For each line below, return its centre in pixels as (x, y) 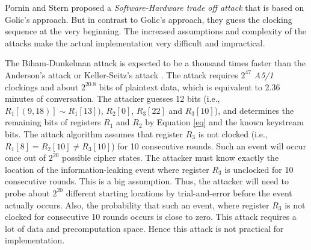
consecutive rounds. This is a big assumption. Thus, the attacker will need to (147, 181)
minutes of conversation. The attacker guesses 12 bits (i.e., (112, 98)
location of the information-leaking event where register (107, 169)
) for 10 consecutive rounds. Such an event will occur (209, 145)
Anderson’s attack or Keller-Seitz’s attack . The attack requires (122, 74)
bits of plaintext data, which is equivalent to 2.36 (189, 86)
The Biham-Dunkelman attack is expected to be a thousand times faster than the (155, 63)
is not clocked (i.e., (233, 133)
